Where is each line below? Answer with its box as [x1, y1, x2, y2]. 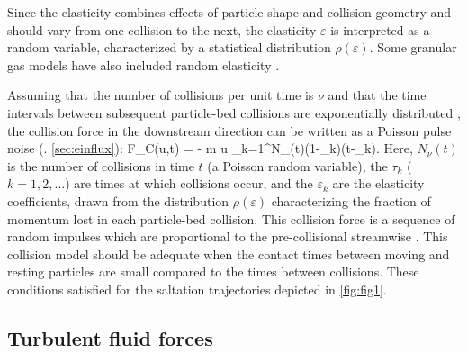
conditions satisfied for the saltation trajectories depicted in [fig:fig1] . [7, 279, 387, 298]
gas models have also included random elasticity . [7, 55, 280, 74]
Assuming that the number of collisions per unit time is [7, 86, 314, 104]
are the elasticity [332, 174, 425, 193]
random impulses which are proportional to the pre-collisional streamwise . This [7, 227, 448, 246]
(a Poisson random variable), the [207, 156, 388, 175]
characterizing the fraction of [271, 191, 431, 210]
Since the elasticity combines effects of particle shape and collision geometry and [7, 3, 452, 21]
